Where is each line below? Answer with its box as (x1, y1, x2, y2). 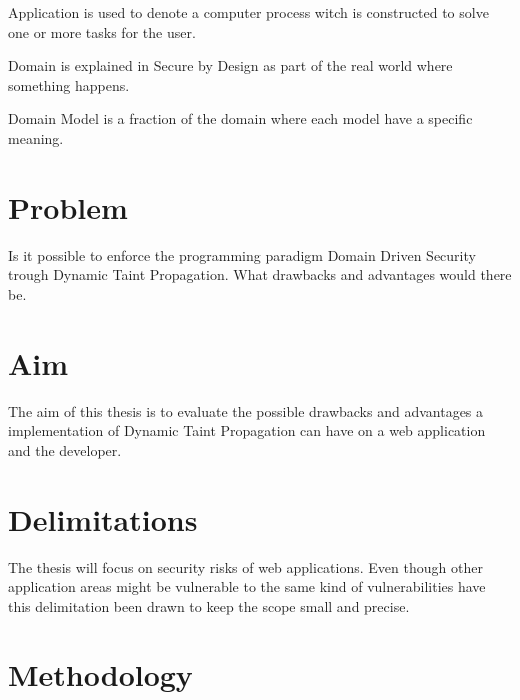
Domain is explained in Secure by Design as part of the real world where (8, 55, 453, 76)
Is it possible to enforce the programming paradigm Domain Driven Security (8, 244, 476, 265)
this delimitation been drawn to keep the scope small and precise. (8, 595, 410, 616)
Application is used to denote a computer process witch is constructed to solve (8, 2, 489, 22)
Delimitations (8, 498, 198, 539)
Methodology (8, 654, 193, 695)
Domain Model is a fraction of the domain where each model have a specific (8, 108, 473, 129)
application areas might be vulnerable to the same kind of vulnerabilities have (8, 576, 486, 597)
